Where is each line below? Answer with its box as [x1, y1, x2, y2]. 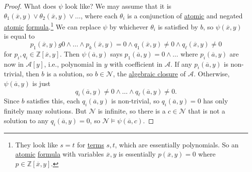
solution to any [4, 115, 48, 125]
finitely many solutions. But [4, 106, 87, 116]
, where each [80, 10, 118, 20]
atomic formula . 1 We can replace [4, 20, 101, 31]
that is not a [188, 106, 225, 116]
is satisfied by [157, 21, 198, 31]
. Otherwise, [193, 69, 230, 79]
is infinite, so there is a [98, 106, 166, 116]
